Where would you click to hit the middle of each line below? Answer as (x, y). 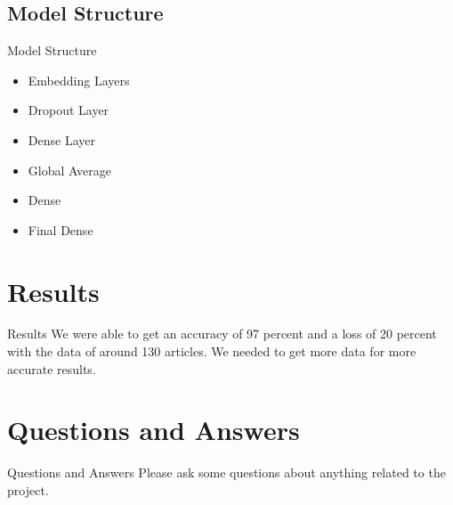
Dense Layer (61, 139)
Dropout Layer (69, 110)
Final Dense (61, 229)
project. (28, 489)
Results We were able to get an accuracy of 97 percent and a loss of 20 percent (222, 334)
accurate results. (52, 368)
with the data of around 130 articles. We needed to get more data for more (212, 351)
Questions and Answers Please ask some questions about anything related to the (226, 472)
